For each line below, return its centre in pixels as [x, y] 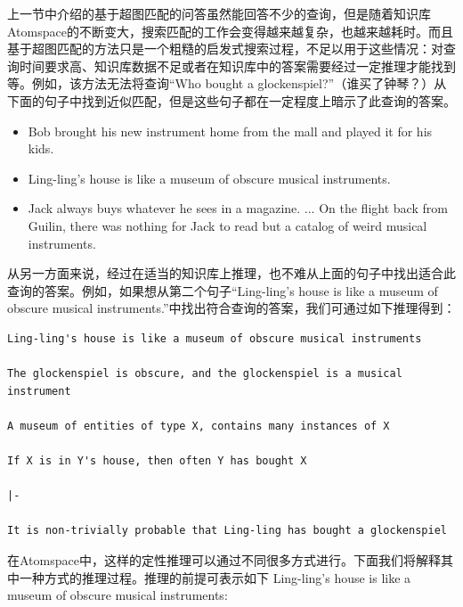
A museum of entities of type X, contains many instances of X [199, 426]
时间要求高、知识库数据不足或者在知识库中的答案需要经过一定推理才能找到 [237, 66]
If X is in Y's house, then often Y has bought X [157, 461]
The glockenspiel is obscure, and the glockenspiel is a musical [205, 374]
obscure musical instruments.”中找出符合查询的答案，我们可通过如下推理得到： [231, 308]
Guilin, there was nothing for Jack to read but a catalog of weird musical [227, 225]
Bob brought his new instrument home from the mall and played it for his [230, 131]
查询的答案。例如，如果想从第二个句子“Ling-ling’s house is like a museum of [223, 290]
